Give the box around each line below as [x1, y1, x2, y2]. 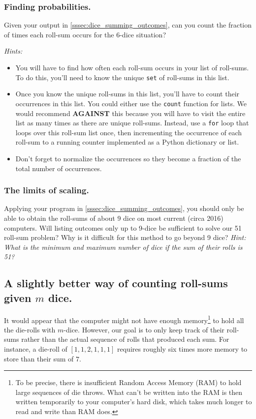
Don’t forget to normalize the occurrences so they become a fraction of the [15, 153, 241, 163]
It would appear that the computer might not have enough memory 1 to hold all [4, 313, 244, 325]
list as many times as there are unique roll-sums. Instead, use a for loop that [15, 118, 249, 128]
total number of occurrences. [15, 163, 102, 173]
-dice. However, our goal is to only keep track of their [64, 324, 224, 334]
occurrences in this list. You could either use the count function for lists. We [15, 98, 247, 108]
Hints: [4, 46, 23, 56]
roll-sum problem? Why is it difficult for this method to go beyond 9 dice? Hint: [4, 232, 246, 242]
